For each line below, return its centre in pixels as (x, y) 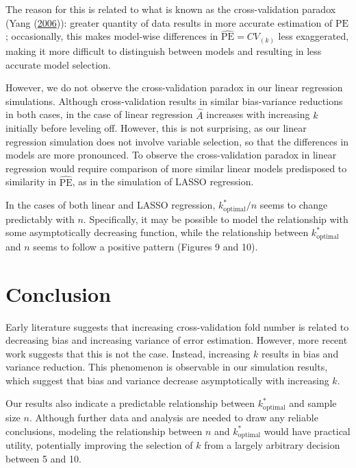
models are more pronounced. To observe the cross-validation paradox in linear (171, 155)
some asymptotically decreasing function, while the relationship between (157, 232)
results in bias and (300, 353)
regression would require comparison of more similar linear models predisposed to (176, 168)
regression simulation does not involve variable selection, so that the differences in (177, 141)
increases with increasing (258, 114)
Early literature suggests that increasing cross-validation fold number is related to (177, 326)
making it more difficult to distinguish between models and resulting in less (164, 50)
